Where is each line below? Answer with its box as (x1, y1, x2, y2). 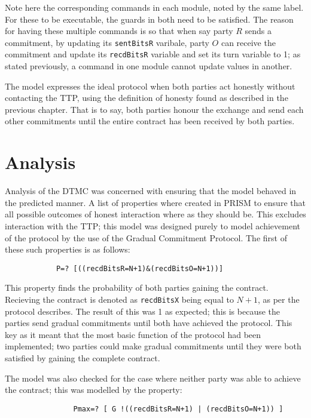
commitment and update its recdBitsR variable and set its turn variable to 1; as (5, 48, 301, 60)
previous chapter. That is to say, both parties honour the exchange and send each (5, 103, 304, 115)
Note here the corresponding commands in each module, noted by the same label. (5, 1, 304, 13)
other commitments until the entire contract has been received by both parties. (5, 115, 295, 127)
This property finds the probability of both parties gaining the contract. (5, 281, 269, 294)
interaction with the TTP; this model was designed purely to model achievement (5, 219, 300, 232)
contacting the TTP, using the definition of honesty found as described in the (5, 91, 288, 104)
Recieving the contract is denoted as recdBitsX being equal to (5, 293, 234, 305)
